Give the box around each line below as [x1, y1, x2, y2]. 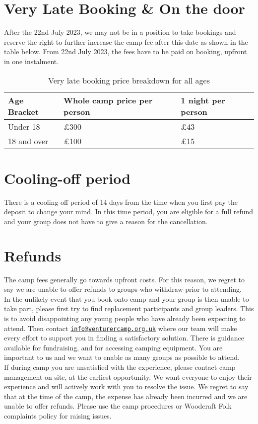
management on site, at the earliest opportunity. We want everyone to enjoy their [4, 371, 252, 382]
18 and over [8, 135, 49, 147]
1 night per [181, 94, 225, 106]
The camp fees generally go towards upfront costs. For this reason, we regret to [4, 274, 245, 284]
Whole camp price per [63, 94, 153, 106]
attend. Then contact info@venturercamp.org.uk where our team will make [4, 323, 237, 333]
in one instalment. [4, 56, 59, 66]
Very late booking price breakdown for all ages [48, 74, 210, 86]
